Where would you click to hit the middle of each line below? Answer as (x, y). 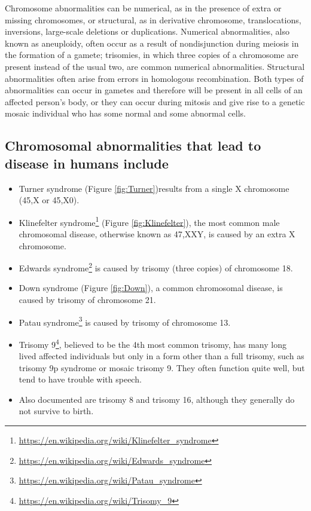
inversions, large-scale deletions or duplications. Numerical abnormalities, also (147, 31)
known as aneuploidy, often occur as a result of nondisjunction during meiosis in (152, 43)
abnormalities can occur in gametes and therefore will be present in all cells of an (154, 90)
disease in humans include (87, 163)
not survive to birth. (56, 411)
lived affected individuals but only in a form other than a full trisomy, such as (161, 356)
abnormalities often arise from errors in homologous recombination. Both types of (154, 78)
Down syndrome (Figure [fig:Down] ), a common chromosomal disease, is (151, 288)
